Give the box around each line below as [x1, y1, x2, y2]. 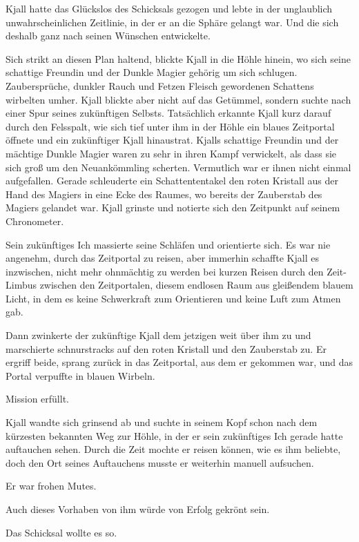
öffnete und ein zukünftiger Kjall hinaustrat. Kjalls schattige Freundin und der [6, 133, 339, 147]
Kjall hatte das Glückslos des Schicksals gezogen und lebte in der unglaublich [6, 1, 333, 15]
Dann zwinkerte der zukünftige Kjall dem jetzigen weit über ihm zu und [6, 328, 311, 342]
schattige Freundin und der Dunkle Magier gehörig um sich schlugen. [6, 65, 298, 79]
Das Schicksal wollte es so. [6, 525, 117, 539]
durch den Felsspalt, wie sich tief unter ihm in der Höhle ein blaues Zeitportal [6, 119, 335, 133]
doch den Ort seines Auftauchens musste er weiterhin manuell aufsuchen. [6, 455, 314, 470]
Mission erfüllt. [6, 391, 69, 406]
